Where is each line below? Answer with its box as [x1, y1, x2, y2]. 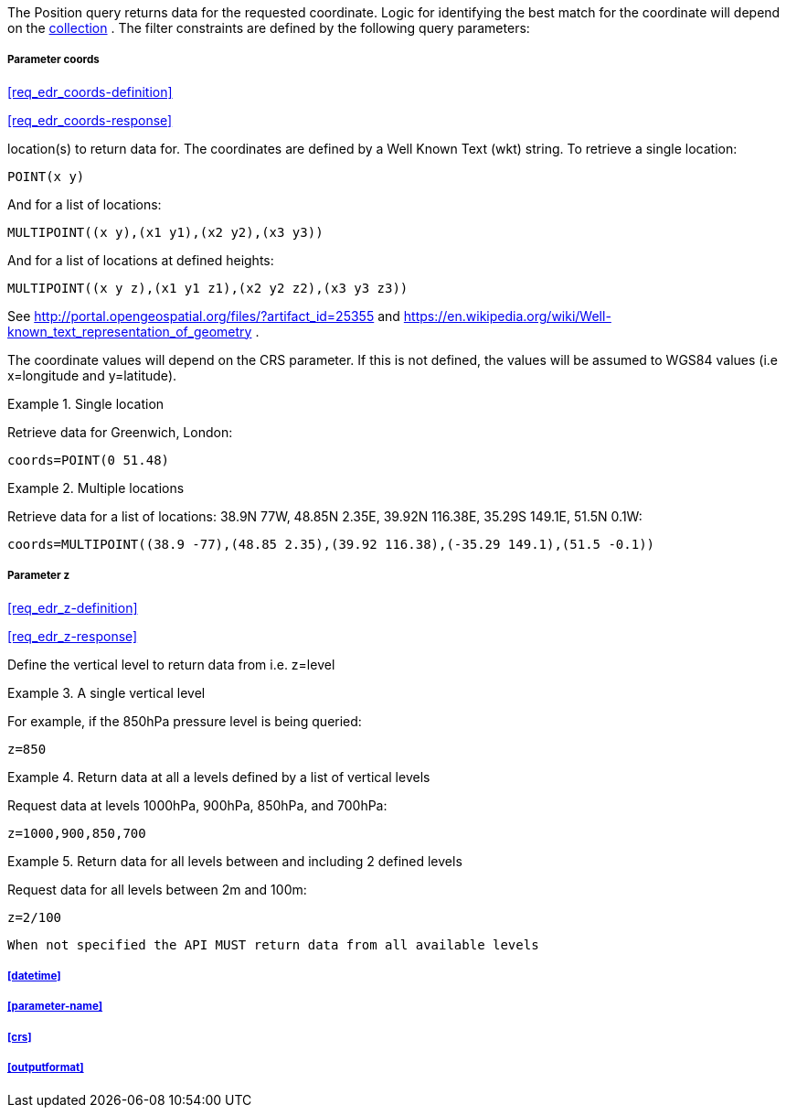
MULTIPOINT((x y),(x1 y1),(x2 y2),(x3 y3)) [7, 224, 324, 240]
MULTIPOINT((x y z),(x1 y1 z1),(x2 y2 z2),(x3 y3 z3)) [7, 280, 409, 295]
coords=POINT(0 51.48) [7, 452, 170, 467]
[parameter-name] [7, 1000, 103, 1013]
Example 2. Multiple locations [7, 479, 185, 496]
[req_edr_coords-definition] [7, 83, 173, 100]
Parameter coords [7, 53, 100, 67]
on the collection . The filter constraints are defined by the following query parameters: [7, 20, 530, 36]
